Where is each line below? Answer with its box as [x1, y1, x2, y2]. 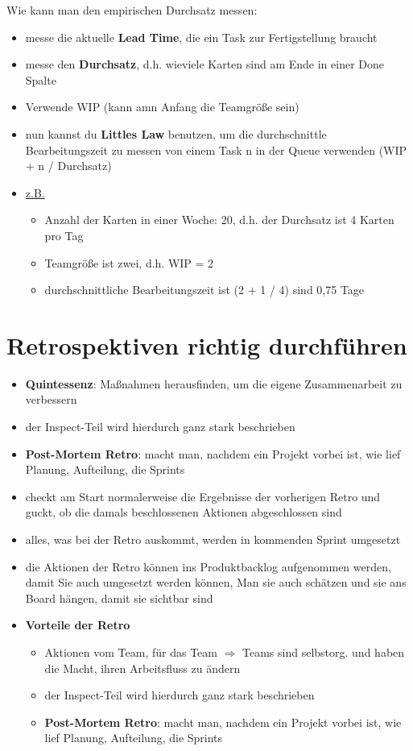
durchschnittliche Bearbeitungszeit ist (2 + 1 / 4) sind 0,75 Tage [44, 281, 365, 298]
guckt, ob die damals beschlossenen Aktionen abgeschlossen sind [25, 504, 342, 521]
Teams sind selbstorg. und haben [242, 643, 405, 660]
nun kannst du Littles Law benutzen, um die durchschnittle [25, 125, 327, 142]
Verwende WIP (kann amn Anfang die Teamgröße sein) [25, 98, 299, 115]
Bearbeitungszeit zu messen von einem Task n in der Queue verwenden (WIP [25, 141, 407, 158]
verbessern [25, 391, 77, 408]
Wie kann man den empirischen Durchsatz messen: [6, 2, 258, 18]
